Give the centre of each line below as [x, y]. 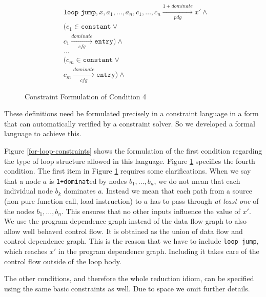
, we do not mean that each [197, 181]
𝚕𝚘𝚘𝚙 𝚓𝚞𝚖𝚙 [80, 12]
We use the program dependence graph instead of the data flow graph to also [125, 221]
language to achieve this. [43, 133]
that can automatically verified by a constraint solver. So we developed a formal [130, 123]
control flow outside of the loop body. [63, 261]
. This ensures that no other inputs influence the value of [151, 211]
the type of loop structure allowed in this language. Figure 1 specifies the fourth [130, 161]
